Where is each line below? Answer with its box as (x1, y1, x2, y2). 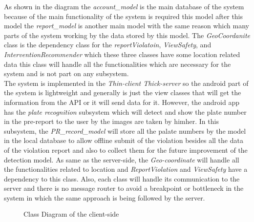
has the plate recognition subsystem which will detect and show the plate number (4, 106, 247, 117)
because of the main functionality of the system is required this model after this (4, 11, 243, 21)
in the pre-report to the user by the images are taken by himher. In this (4, 116, 219, 126)
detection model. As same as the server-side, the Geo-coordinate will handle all (4, 154, 239, 164)
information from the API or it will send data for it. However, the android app (4, 97, 239, 107)
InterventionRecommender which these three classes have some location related (4, 49, 240, 59)
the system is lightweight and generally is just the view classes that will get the (4, 87, 241, 98)
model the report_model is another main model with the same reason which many (4, 20, 249, 31)
